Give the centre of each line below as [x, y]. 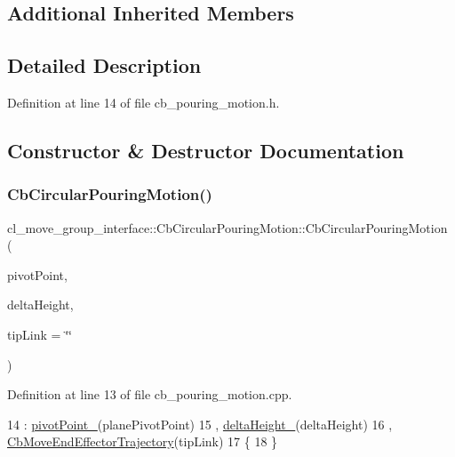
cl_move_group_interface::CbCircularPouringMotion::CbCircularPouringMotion [227, 227]
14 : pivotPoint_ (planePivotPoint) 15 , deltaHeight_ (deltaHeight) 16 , [200, 424]
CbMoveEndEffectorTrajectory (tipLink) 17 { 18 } [143, 441]
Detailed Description [104, 65]
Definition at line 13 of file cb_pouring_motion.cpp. [150, 394]
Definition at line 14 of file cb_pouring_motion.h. [144, 102]
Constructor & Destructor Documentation [206, 150]
